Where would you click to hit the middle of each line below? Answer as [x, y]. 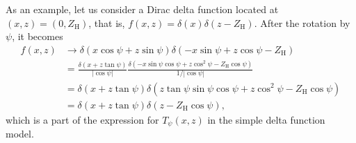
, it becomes [38, 36]
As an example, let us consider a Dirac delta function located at [142, 9]
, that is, [107, 22]
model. [20, 134]
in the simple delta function [266, 119]
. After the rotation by [302, 22]
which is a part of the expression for [82, 119]
